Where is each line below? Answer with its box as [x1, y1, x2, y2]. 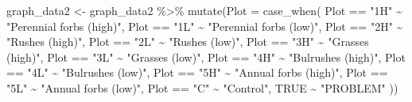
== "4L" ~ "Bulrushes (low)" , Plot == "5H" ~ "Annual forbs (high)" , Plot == [6, 64, 388, 81]
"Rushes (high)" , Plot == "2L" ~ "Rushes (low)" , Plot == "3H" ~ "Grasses [6, 33, 369, 50]
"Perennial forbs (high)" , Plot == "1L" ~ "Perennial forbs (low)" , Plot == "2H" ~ [6, 17, 403, 34]
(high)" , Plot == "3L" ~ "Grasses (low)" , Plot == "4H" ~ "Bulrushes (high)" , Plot [6, 48, 406, 65]
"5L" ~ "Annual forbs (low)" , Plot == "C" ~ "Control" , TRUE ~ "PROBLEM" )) [6, 79, 398, 96]
